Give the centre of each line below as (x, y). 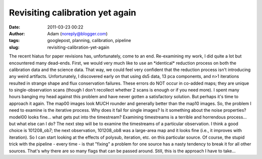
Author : (17, 33)
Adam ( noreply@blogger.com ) (77, 33)
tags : (14, 41)
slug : (14, 47)
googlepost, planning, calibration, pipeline (89, 41)
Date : (15, 27)
